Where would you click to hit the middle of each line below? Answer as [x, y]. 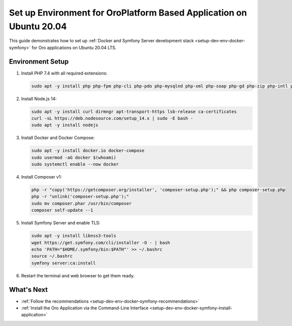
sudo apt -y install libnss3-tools [74, 236]
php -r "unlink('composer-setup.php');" [80, 197]
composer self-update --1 [62, 210]
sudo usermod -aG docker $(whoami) [74, 157]
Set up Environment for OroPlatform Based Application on [128, 13]
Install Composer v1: [41, 177]
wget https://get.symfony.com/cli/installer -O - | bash [101, 243]
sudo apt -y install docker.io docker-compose [88, 151]
